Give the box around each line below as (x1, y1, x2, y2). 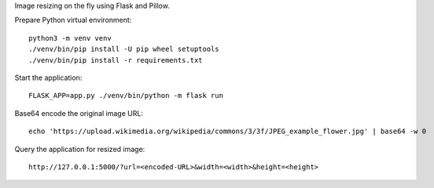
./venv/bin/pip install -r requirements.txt (28, 56, 204, 64)
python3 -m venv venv (28, 34, 112, 42)
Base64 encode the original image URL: (14, 108, 143, 117)
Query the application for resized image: (14, 144, 145, 154)
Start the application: (14, 73, 83, 82)
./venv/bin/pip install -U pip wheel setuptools (28, 45, 219, 54)
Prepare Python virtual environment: (14, 16, 132, 25)
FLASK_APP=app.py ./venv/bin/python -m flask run (28, 91, 224, 100)
